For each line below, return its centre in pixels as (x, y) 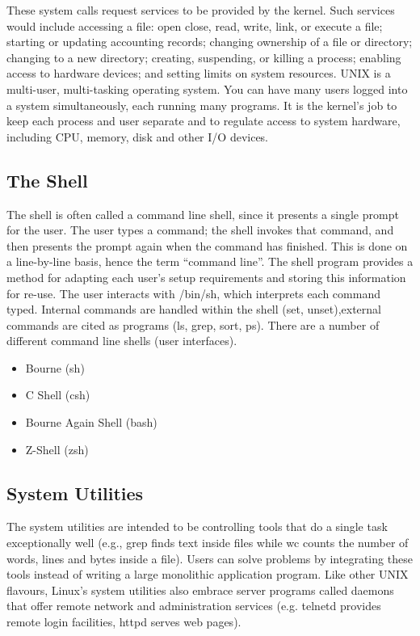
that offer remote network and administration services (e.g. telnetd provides (194, 606)
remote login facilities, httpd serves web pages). (124, 622)
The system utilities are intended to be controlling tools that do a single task (197, 526)
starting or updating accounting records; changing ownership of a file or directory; (210, 42)
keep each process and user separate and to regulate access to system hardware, (204, 121)
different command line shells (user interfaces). (122, 341)
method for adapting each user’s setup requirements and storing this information (206, 277)
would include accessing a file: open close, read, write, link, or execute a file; (195, 25)
